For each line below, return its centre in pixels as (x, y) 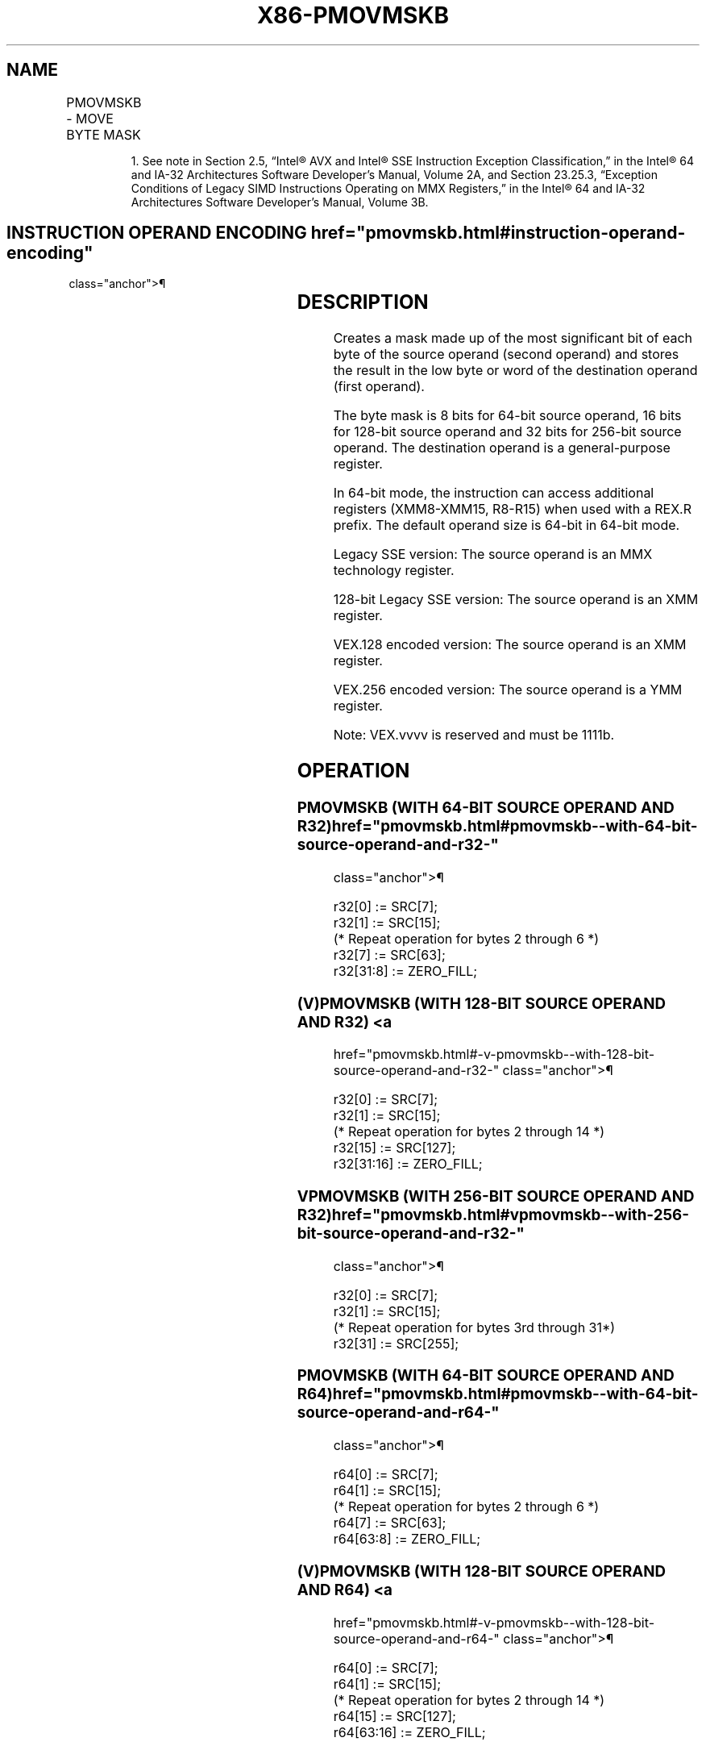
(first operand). (379, 387)
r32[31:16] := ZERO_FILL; (408, 1164)
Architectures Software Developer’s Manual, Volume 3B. (280, 202)
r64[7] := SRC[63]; (390, 1523)
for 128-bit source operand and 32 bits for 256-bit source (507, 432)
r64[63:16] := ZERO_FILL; (409, 1732)
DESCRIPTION (363, 302)
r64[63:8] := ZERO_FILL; (407, 1539)
